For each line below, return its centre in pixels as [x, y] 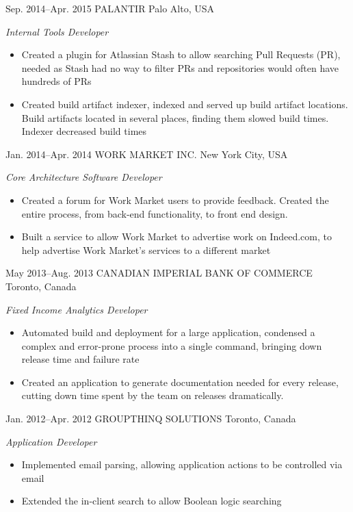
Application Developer [51, 441]
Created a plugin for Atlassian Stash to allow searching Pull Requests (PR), [181, 54]
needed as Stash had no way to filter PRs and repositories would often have [180, 67]
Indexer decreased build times [84, 131]
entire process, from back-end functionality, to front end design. [155, 213]
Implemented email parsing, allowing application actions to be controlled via [182, 464]
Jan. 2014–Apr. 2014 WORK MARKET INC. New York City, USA [147, 154]
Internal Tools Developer [57, 31]
